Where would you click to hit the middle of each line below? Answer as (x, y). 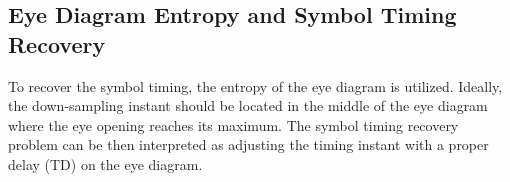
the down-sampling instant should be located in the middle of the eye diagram (248, 105)
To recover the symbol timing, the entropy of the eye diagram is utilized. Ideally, (255, 85)
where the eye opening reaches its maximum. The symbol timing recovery (233, 124)
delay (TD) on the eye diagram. (105, 163)
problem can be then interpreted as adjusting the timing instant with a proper (248, 144)
